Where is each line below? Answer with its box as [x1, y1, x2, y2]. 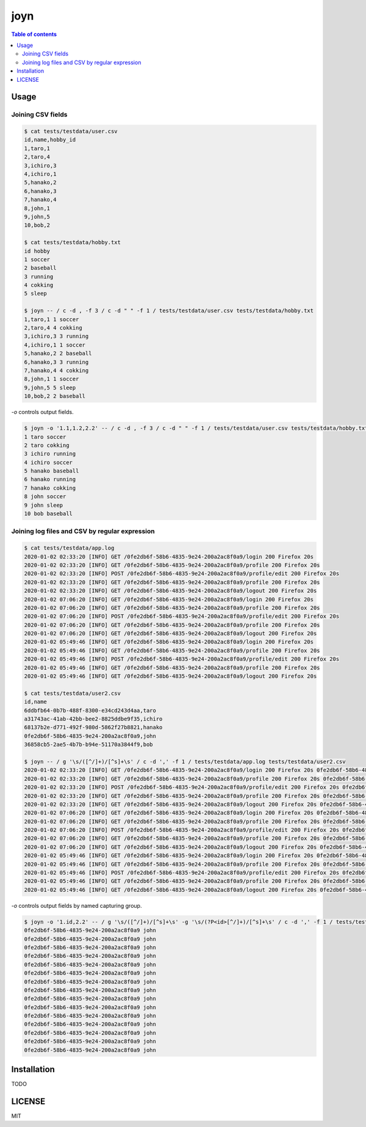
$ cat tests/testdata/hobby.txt [24, 239, 121, 246]
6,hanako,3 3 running [24, 358, 89, 366]
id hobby [24, 247, 51, 255]
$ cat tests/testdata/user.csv [24, 128, 118, 135]
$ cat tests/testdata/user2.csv [24, 690, 121, 697]
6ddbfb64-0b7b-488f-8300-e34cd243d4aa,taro [24, 707, 157, 714]
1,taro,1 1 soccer [24, 316, 79, 323]
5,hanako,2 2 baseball [24, 350, 92, 357]
